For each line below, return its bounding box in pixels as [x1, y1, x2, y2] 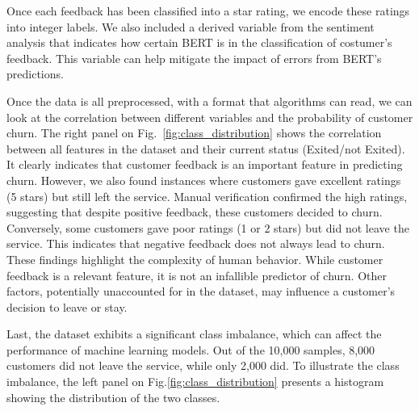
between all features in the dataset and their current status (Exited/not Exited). [6, 140, 405, 157]
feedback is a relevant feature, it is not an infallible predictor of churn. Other [6, 266, 387, 283]
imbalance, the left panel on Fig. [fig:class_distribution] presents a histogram [6, 373, 384, 390]
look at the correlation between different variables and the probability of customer [6, 108, 413, 125]
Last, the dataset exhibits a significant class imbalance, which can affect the [6, 325, 382, 342]
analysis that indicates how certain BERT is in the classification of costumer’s [6, 34, 392, 51]
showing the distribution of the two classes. [6, 388, 220, 405]
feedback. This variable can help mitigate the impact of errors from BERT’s [6, 49, 382, 66]
